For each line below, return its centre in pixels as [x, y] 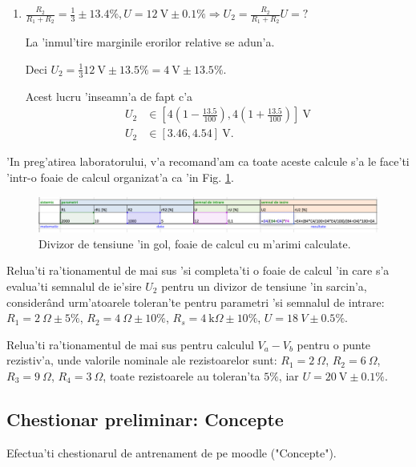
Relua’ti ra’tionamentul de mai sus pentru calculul [130, 344]
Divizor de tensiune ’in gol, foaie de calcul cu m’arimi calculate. [195, 243]
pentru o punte [334, 344]
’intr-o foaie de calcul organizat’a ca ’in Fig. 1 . [120, 177]
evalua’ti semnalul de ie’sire [74, 286]
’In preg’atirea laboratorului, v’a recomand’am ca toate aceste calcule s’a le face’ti [208, 161]
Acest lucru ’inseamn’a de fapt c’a [109, 96]
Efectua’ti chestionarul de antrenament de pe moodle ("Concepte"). [172, 452]
